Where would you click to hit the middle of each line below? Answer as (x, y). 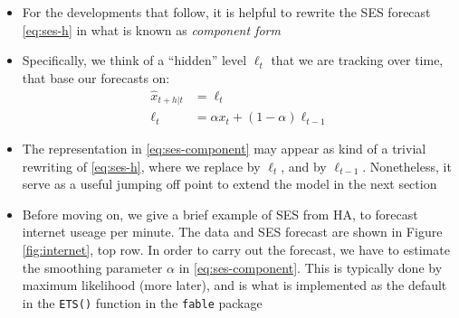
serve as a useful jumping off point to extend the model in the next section (229, 184)
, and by (304, 166)
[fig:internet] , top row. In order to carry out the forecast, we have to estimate (236, 250)
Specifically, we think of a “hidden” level (134, 60)
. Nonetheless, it (407, 166)
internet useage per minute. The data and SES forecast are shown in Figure (232, 232)
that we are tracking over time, (357, 60)
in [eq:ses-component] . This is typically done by (311, 267)
